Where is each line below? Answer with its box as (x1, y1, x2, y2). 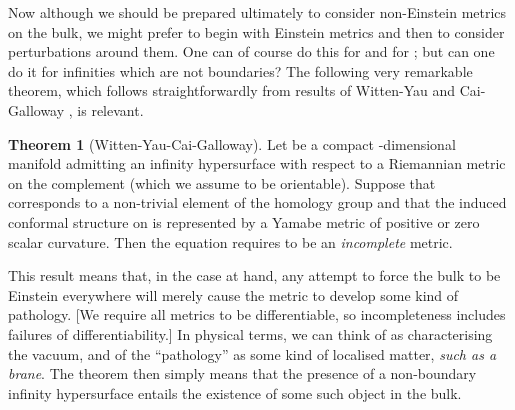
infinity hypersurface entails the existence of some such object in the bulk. (8, 382, 462, 403)
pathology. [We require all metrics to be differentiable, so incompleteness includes (8, 304, 506, 325)
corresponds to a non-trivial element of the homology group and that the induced (8, 192, 507, 213)
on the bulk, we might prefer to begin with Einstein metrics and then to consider (8, 21, 505, 42)
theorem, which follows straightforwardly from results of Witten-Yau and (8, 80, 456, 101)
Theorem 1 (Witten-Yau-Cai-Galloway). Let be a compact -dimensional (8, 133, 456, 154)
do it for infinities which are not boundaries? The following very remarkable (8, 60, 473, 81)
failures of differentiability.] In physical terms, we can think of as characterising (8, 323, 493, 344)
